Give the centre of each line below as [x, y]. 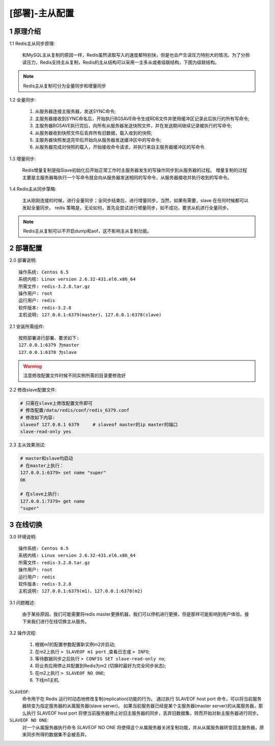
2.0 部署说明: [23, 260]
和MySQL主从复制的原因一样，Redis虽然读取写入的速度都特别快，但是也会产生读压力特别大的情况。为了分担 [136, 55]
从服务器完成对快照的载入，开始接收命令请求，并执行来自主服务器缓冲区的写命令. [120, 147]
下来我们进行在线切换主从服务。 [56, 621]
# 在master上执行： [42, 465]
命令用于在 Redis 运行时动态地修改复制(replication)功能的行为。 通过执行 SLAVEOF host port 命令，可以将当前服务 [142, 699]
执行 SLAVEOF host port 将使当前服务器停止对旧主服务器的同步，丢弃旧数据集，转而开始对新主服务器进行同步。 [144, 713]
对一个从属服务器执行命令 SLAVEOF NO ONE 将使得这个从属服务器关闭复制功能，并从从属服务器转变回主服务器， [141, 727]
